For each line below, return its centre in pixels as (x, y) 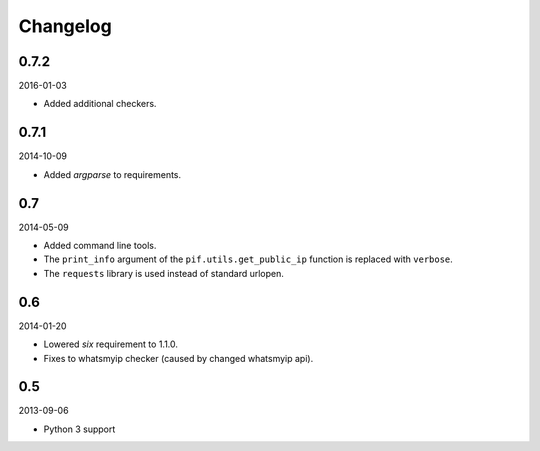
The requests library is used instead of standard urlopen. (164, 273)
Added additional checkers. (100, 104)
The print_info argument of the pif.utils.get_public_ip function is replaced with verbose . (248, 259)
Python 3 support (79, 429)
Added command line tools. (100, 246)
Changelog (65, 26)
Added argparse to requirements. (112, 174)
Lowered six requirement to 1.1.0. (111, 344)
